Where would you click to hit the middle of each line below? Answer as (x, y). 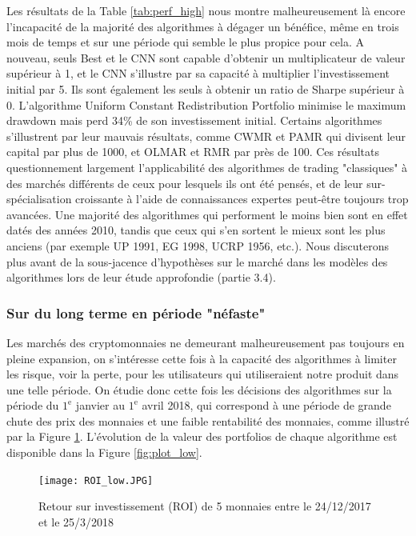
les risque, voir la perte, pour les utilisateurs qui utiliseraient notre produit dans (203, 374)
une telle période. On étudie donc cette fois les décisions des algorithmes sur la (199, 389)
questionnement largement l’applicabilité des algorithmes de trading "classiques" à (207, 167)
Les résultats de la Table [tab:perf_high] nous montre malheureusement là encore (206, 10)
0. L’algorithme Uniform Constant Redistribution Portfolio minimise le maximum (206, 104)
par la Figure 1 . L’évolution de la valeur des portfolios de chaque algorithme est (202, 436)
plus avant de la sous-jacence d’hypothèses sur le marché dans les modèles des (197, 261)
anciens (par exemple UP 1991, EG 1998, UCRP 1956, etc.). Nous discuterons (198, 245)
